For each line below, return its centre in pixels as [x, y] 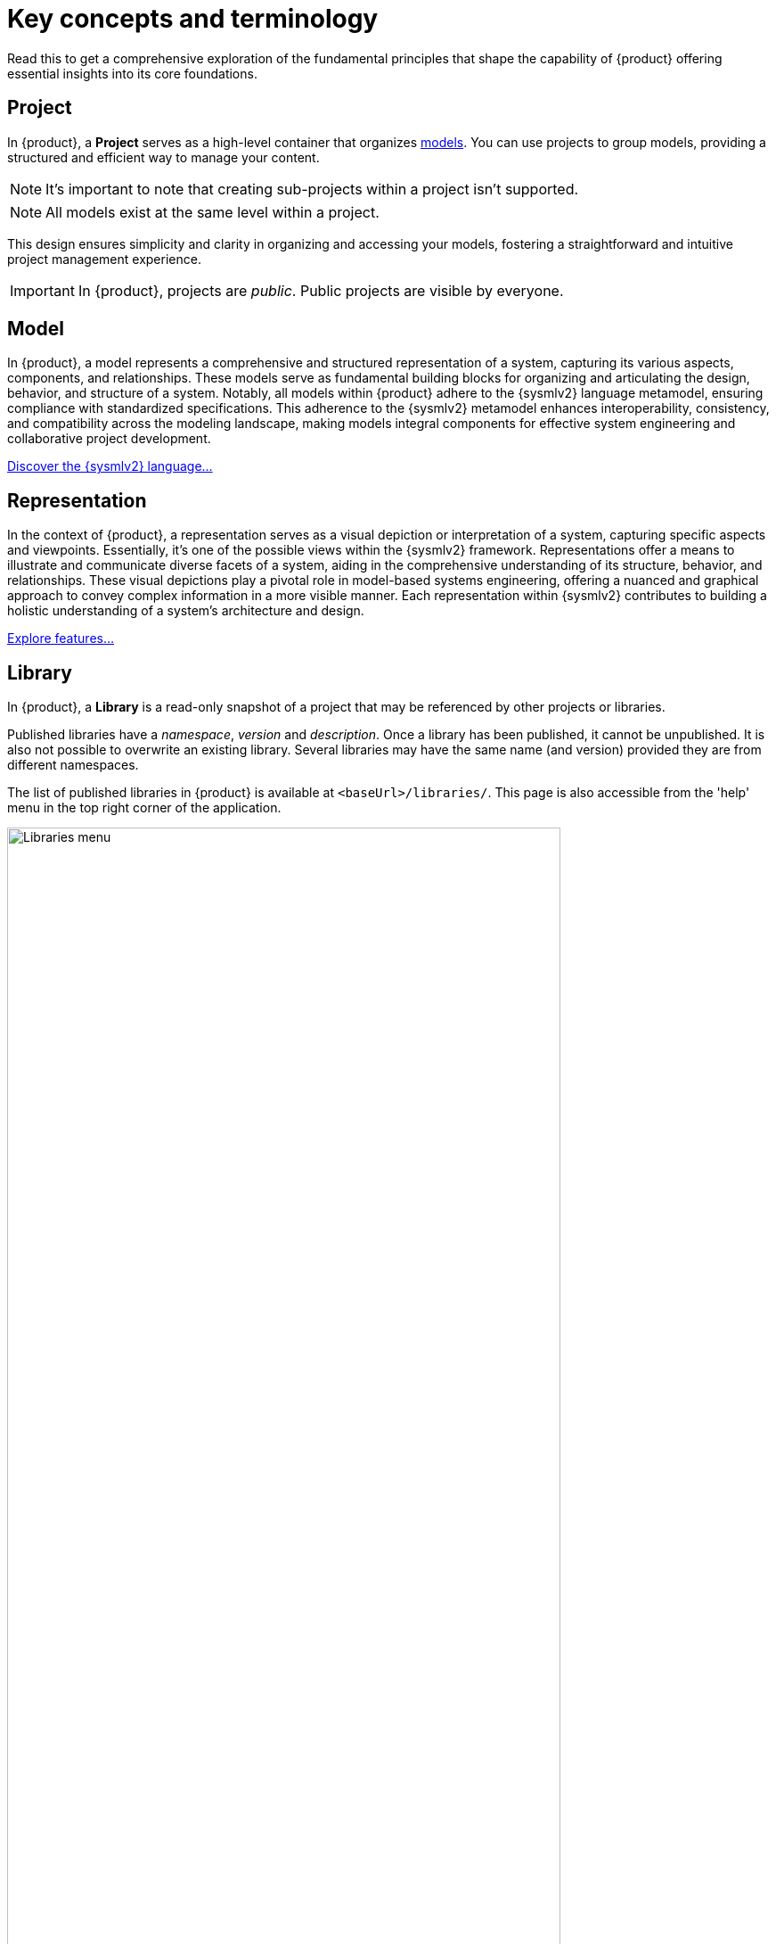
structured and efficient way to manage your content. [163, 157]
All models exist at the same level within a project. [212, 212]
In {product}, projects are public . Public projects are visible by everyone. [321, 290]
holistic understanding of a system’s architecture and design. [186, 611]
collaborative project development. [109, 439]
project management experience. [104, 259]
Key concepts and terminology [193, 19]
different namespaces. [73, 765]
